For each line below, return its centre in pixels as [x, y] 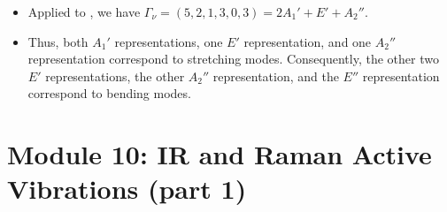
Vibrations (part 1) [127, 189]
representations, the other [115, 76]
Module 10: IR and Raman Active [220, 154]
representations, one [169, 41]
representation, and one [308, 41]
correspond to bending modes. [109, 93]
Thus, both [58, 41]
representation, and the [276, 76]
